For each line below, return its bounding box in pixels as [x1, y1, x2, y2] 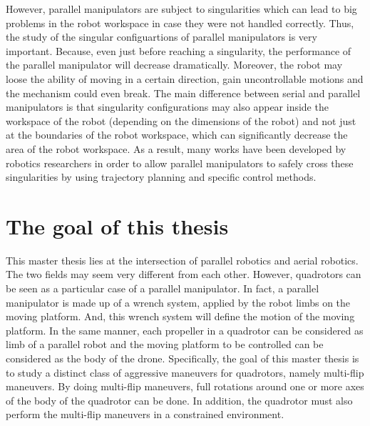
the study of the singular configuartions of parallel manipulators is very [6, 29, 317, 44]
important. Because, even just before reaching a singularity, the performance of [6, 43, 351, 58]
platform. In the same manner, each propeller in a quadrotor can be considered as [6, 322, 364, 337]
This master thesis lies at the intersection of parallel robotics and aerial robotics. [6, 252, 359, 267]
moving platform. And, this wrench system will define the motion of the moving [6, 309, 355, 324]
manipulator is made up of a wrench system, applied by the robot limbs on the [6, 294, 351, 309]
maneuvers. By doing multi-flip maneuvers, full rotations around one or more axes [6, 379, 364, 394]
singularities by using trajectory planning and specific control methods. [6, 169, 317, 184]
